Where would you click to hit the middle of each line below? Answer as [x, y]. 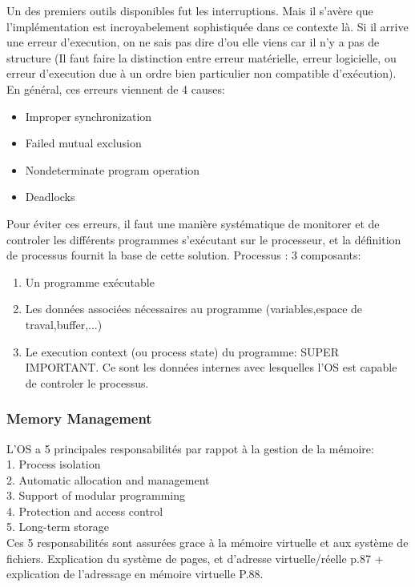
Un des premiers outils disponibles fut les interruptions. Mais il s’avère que [190, 10]
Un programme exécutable [90, 281]
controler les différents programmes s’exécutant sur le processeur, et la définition [204, 239]
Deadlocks [50, 197]
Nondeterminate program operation [112, 169]
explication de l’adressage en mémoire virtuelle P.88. [135, 574]
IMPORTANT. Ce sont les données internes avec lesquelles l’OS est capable [211, 367]
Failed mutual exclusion [83, 143]
